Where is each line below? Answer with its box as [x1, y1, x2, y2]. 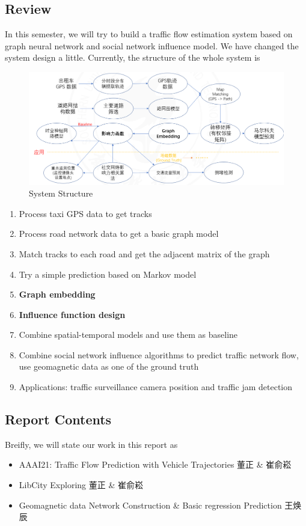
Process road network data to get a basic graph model [19, 227, 219, 240]
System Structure [29, 187, 93, 200]
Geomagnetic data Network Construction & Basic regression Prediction [19, 498, 282, 511]
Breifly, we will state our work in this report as [5, 438, 178, 450]
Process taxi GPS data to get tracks [19, 207, 152, 219]
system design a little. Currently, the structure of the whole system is [5, 51, 260, 64]
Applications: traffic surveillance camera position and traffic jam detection [19, 381, 293, 393]
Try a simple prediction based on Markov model [19, 268, 197, 280]
